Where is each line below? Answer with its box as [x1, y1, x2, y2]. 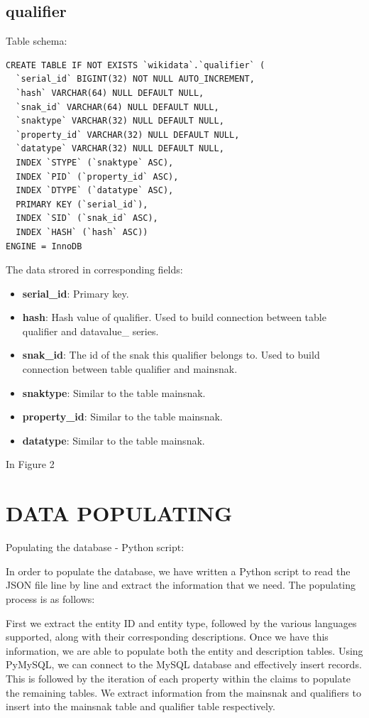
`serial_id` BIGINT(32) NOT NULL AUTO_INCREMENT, [16, 74, 255, 85]
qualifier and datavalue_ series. [22, 323, 159, 338]
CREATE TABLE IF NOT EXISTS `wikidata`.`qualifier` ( [6, 60, 265, 70]
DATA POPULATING [6, 499, 233, 528]
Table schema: [6, 33, 67, 48]
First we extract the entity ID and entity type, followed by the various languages [6, 615, 357, 630]
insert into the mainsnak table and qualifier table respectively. [6, 699, 275, 714]
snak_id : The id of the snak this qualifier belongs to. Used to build [22, 347, 320, 362]
